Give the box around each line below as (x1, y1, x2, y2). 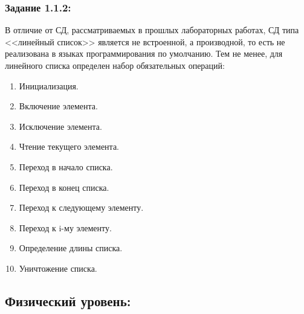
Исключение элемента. (19, 120, 102, 132)
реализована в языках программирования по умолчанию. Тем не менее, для (5, 47, 283, 60)
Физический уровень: (5, 291, 131, 310)
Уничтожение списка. (19, 261, 97, 274)
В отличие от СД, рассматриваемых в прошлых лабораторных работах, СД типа (5, 24, 299, 36)
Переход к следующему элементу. (19, 201, 144, 214)
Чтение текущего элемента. (19, 140, 119, 153)
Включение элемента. (19, 100, 98, 112)
